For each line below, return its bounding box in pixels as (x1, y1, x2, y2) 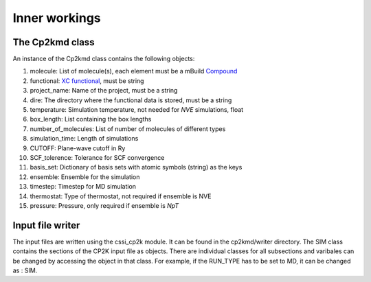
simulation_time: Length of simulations (30, 134, 139, 143)
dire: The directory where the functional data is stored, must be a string (30, 96, 232, 104)
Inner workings (12, 10, 101, 25)
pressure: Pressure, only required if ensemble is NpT (30, 201, 179, 209)
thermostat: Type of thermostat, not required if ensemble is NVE (30, 192, 212, 200)
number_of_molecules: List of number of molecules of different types (30, 124, 226, 133)
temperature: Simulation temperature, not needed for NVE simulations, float (30, 106, 244, 114)
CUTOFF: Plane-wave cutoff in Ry (30, 144, 126, 152)
